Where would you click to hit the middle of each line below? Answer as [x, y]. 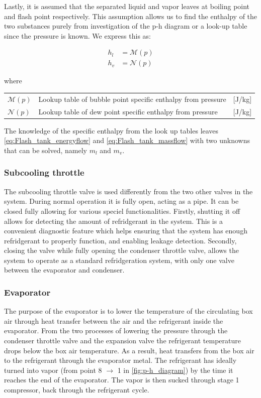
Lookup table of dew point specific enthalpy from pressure [128, 111]
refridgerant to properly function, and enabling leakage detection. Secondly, [120, 240]
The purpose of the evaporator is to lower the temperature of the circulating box [128, 311]
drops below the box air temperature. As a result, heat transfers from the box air [129, 350]
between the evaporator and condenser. [64, 270]
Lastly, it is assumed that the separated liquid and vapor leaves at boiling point [127, 6]
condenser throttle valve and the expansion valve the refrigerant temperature [122, 341]
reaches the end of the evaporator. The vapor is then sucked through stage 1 [122, 380]
